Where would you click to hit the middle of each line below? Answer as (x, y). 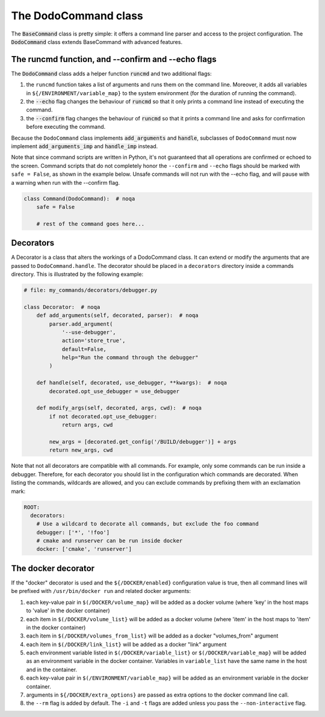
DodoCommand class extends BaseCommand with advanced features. (97, 42)
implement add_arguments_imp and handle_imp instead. (85, 146)
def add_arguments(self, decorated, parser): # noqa (117, 315)
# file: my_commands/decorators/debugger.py (91, 290)
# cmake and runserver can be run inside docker (110, 541)
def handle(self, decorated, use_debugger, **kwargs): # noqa (132, 383)
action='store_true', (94, 341)
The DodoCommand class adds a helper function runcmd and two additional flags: (111, 73)
